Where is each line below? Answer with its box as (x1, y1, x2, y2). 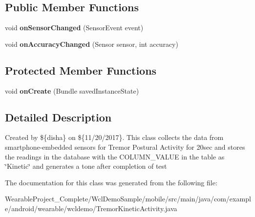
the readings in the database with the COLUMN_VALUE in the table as (5, 151, 225, 161)
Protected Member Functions (5, 62, 157, 78)
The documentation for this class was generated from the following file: (5, 177, 217, 187)
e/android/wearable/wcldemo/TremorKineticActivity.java (5, 203, 177, 213)
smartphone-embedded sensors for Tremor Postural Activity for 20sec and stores (5, 141, 245, 152)
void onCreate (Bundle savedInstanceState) (5, 85, 139, 96)
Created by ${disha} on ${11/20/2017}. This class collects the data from (5, 132, 224, 142)
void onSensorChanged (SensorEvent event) (5, 22, 144, 33)
